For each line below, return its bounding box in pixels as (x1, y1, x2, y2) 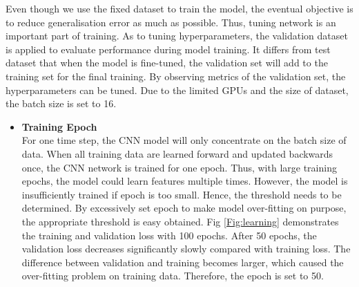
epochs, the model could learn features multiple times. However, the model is (21, 174, 348, 188)
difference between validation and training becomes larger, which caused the (21, 254, 344, 269)
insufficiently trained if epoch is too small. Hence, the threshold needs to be (21, 187, 342, 201)
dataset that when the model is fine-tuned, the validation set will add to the (6, 55, 328, 70)
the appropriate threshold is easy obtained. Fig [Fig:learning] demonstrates (21, 214, 339, 228)
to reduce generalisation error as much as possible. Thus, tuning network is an (6, 15, 336, 29)
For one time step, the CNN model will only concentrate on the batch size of (21, 133, 347, 147)
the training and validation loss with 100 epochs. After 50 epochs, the (21, 228, 317, 242)
